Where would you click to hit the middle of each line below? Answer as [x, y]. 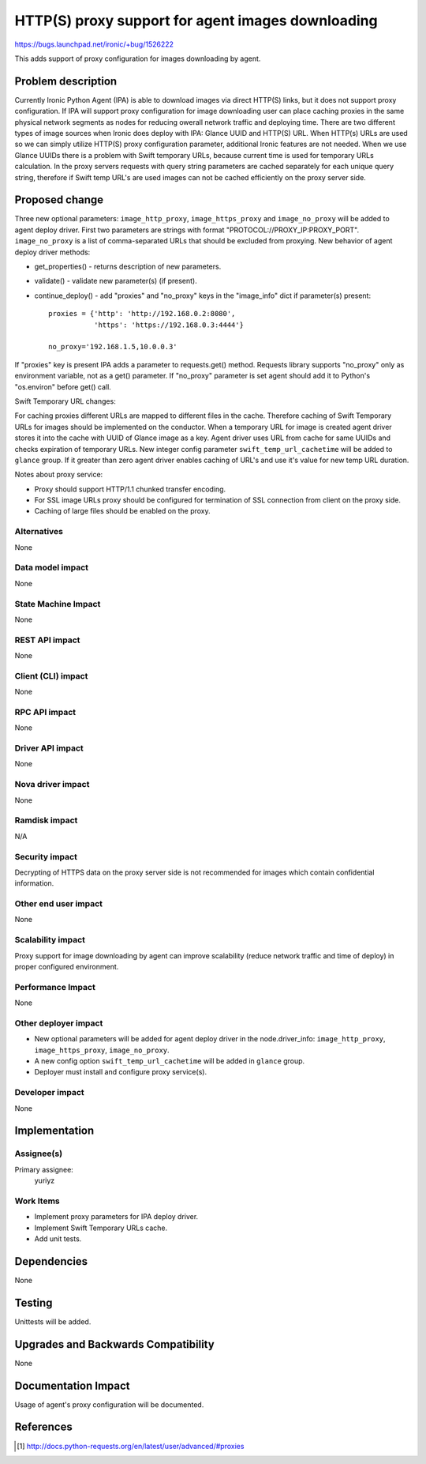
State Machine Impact [58, 604]
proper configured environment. [67, 966]
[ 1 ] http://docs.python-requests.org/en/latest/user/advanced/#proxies [131, 1446]
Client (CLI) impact [51, 676]
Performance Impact [55, 987]
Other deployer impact [59, 1023]
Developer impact [49, 1093]
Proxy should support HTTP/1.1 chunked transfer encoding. [130, 489]
